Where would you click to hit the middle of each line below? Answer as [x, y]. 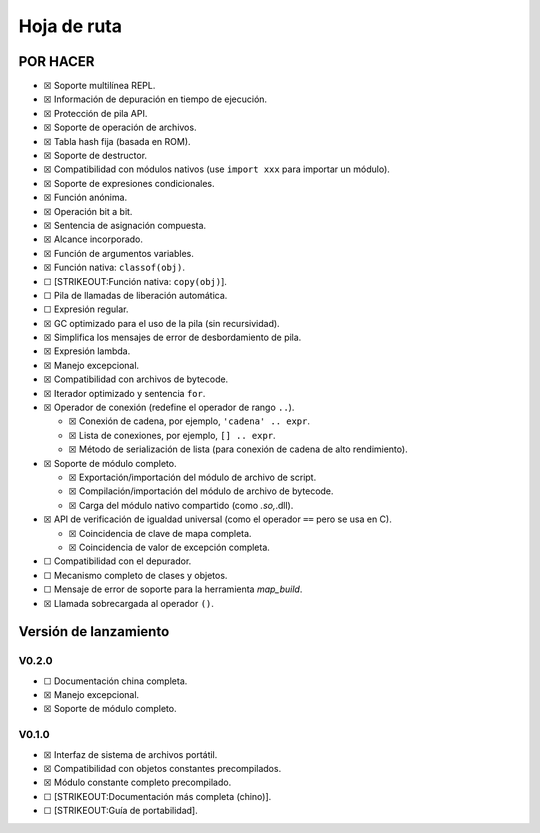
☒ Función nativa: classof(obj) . [114, 267]
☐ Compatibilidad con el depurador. [117, 561]
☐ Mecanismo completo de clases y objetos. [135, 575]
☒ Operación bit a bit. [88, 211]
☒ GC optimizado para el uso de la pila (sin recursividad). [161, 323]
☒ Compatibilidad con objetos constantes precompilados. [162, 768]
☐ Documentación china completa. [115, 681]
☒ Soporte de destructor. [95, 156]
